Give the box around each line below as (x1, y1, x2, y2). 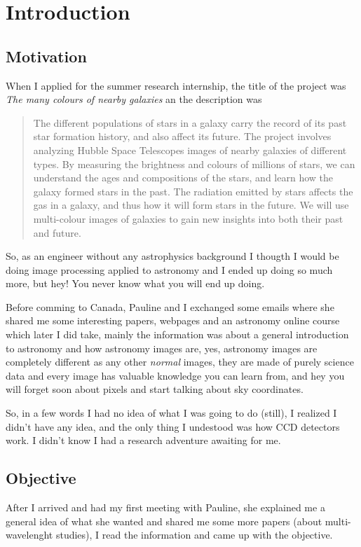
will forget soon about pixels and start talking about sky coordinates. (6, 382, 304, 396)
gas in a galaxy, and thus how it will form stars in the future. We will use (33, 198, 349, 212)
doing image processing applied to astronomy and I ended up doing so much (6, 262, 333, 277)
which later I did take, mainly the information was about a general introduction (6, 327, 349, 342)
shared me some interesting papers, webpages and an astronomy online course (6, 313, 340, 328)
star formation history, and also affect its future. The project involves (33, 129, 332, 144)
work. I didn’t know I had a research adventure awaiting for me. (6, 433, 281, 448)
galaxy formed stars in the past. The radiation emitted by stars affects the (33, 184, 353, 198)
